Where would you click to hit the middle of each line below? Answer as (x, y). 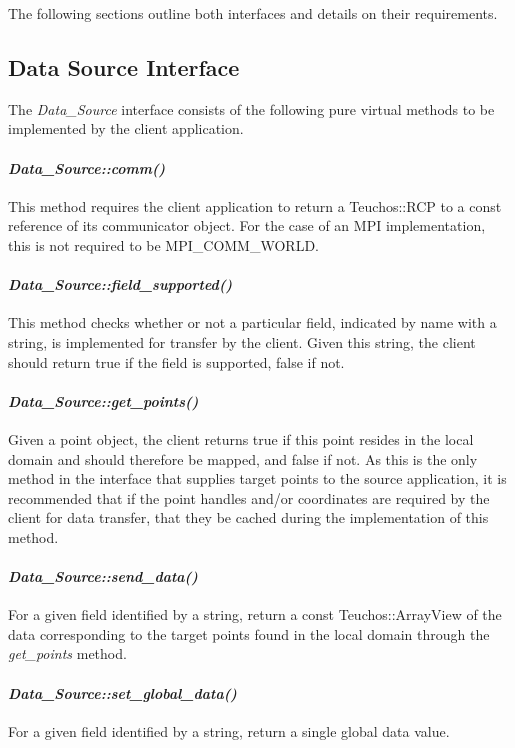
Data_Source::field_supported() (120, 284)
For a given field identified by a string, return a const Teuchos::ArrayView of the (255, 614)
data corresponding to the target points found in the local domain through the (249, 633)
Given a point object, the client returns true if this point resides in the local (241, 438)
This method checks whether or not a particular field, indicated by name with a (252, 322)
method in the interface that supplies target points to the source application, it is (257, 478)
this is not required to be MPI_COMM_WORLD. (163, 244)
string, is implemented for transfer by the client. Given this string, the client (242, 341)
